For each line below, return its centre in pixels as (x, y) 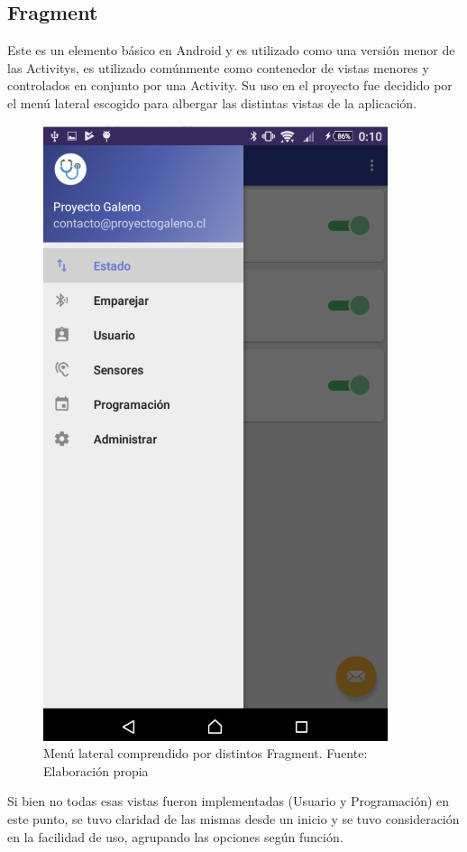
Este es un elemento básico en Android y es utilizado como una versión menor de (231, 50)
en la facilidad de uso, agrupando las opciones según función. (175, 836)
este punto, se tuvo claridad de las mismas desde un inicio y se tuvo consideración (233, 818)
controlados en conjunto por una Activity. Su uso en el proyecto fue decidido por (230, 85)
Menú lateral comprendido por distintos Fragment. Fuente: (206, 753)
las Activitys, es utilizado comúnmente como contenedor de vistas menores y (218, 67)
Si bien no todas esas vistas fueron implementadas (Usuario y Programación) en (229, 801)
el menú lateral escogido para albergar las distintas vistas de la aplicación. (212, 102)
